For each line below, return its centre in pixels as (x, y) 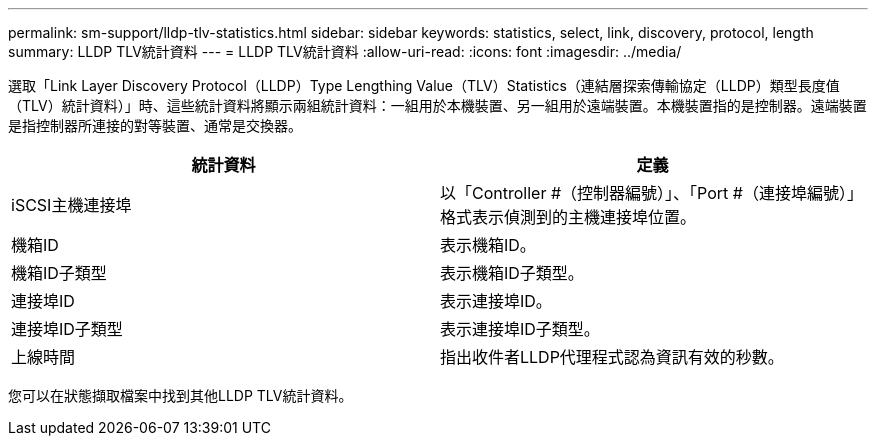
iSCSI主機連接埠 (71, 205)
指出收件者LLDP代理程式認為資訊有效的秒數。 (612, 357)
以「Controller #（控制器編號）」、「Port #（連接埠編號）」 (651, 193)
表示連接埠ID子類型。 (520, 329)
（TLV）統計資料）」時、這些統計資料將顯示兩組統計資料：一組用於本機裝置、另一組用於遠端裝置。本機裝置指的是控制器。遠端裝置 (437, 105)
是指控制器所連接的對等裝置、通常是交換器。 (155, 125)
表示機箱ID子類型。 (512, 273)
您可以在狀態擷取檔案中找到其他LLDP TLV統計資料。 (180, 395)
